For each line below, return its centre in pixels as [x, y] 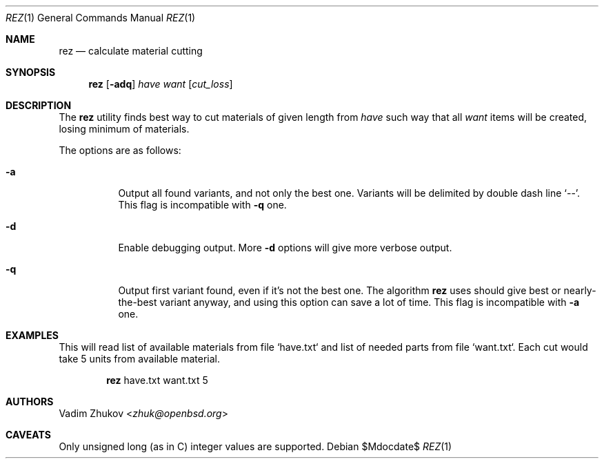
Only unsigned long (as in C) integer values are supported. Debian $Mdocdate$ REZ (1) [255, 446]
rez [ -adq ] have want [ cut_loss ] [161, 84]
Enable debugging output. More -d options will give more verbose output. [285, 248]
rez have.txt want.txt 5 [157, 380]
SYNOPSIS [31, 72]
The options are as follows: [120, 150]
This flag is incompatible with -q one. [202, 205]
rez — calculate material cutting [131, 51]
